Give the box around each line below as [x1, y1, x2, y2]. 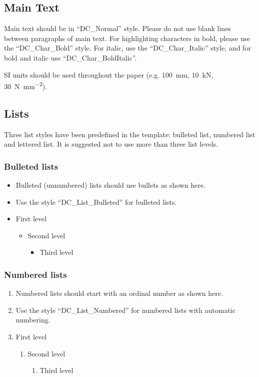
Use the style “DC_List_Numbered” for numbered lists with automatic [15, 304, 235, 315]
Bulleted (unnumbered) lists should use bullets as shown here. [15, 180, 205, 190]
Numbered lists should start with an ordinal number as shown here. [15, 288, 223, 298]
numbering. [15, 314, 50, 325]
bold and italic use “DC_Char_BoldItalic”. [4, 52, 137, 63]
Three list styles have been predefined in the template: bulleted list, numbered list [4, 129, 255, 139]
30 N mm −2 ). [4, 80, 47, 91]
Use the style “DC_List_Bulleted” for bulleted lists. [15, 196, 177, 207]
